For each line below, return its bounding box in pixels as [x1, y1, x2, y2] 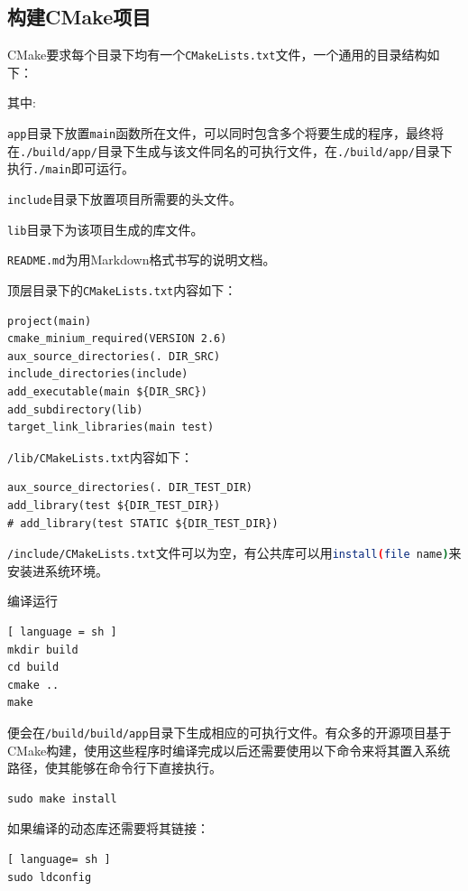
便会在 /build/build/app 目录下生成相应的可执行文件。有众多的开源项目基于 [7, 723, 452, 742]
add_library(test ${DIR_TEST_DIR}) [7, 499, 221, 513]
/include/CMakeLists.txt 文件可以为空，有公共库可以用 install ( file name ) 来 [7, 543, 462, 562]
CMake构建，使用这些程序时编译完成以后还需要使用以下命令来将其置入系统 [7, 740, 451, 759]
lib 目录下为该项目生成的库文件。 [7, 219, 204, 238]
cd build [7, 661, 60, 674]
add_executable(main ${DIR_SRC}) [7, 385, 207, 399]
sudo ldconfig [7, 870, 92, 884]
